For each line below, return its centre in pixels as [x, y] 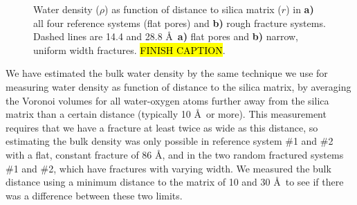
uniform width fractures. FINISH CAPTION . [129, 50]
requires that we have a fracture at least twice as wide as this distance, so [162, 127]
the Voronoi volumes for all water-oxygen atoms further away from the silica [167, 100]
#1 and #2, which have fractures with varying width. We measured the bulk [168, 168]
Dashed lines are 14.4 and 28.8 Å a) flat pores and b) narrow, [166, 36]
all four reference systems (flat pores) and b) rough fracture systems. [180, 23]
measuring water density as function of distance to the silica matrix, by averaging [178, 86]
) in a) [300, 9]
